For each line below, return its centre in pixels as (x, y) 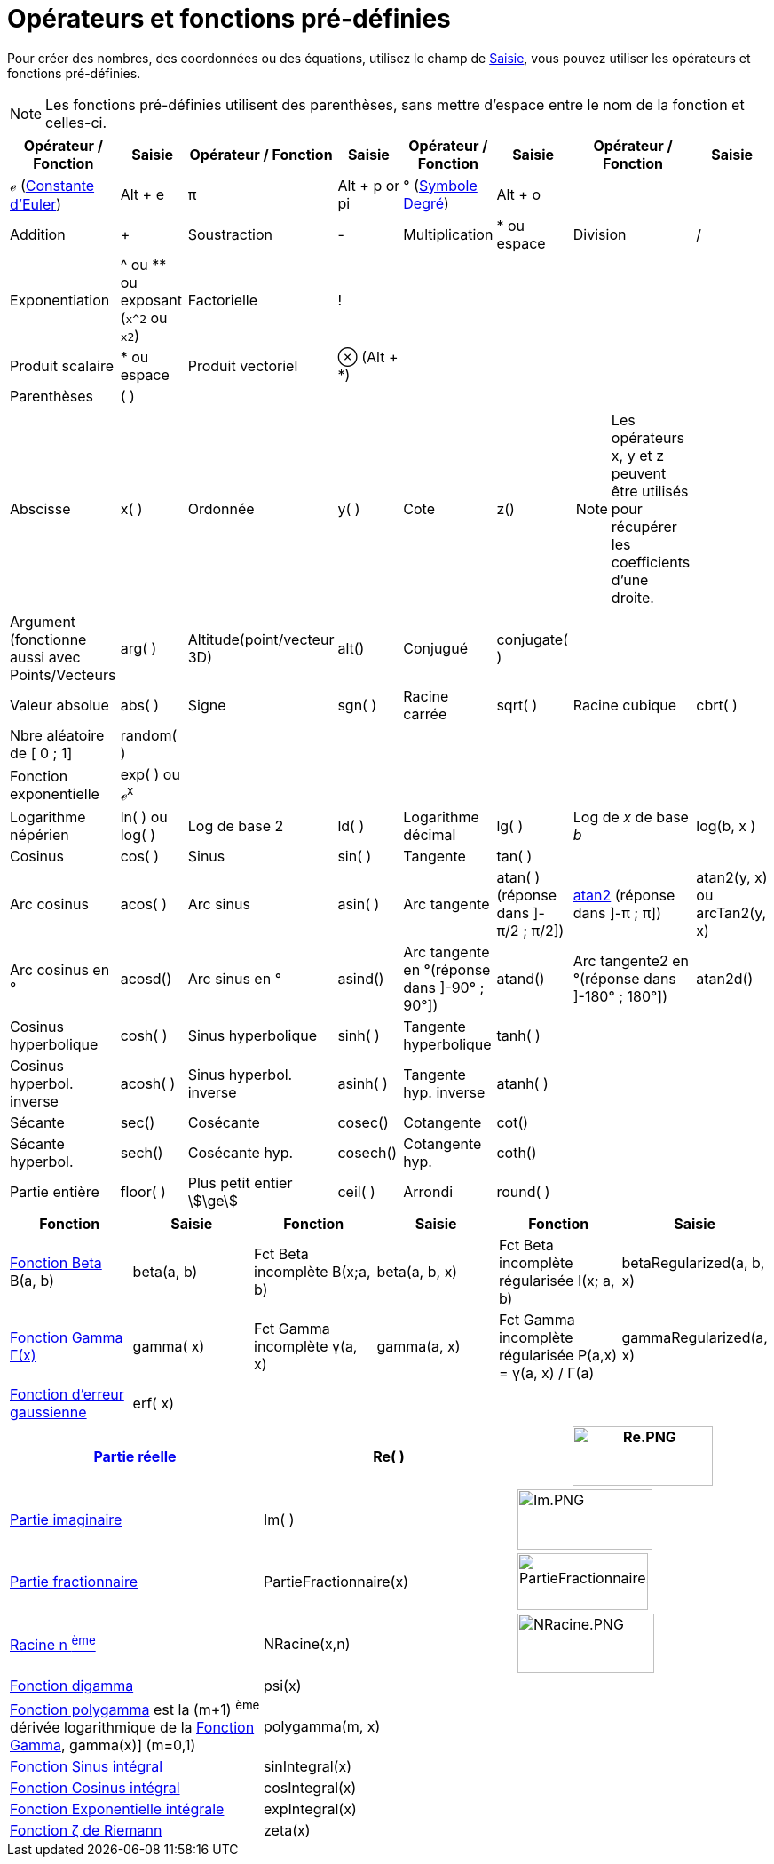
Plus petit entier (240, 1183)
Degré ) (426, 203)
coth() (517, 1153)
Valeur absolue (59, 705)
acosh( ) (148, 1084)
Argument (43, 621)
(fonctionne (48, 639)
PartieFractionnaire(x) (336, 1582)
